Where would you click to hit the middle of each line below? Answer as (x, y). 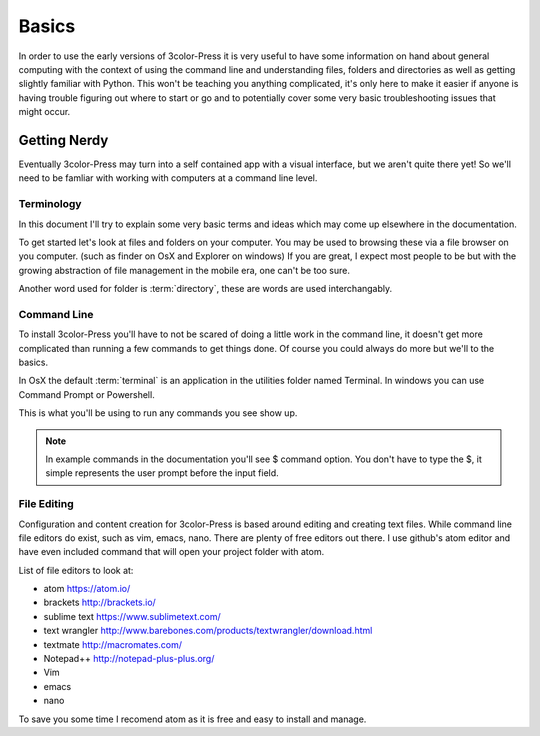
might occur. (44, 112)
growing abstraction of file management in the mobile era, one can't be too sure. (184, 270)
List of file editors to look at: (76, 570)
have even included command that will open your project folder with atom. (171, 552)
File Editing (46, 504)
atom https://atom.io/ (87, 589)
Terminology (50, 204)
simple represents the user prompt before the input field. (162, 473)
